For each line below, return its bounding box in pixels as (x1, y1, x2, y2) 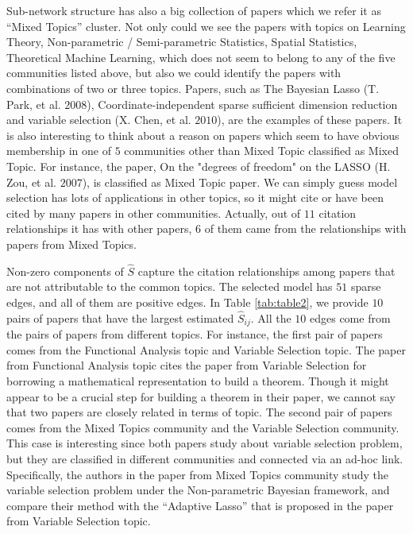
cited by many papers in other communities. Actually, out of (6, 204, 301, 221)
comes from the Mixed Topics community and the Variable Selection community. (6, 419, 399, 435)
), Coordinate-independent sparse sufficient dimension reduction (87, 95, 398, 112)
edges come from (309, 309, 391, 326)
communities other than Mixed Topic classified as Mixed (124, 142, 399, 159)
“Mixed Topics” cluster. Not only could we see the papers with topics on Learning (6, 17, 406, 34)
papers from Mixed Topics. (6, 235, 137, 252)
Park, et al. (6, 95, 61, 112)
